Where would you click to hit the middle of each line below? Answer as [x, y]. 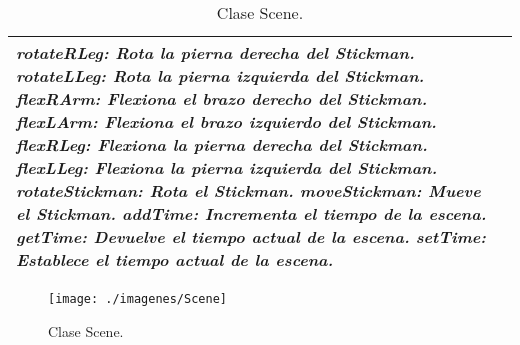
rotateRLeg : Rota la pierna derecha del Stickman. [215, 52]
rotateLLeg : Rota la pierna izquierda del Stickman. [220, 75]
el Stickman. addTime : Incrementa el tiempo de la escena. [251, 213]
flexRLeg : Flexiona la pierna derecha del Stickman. [222, 144]
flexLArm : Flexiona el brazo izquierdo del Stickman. [226, 121]
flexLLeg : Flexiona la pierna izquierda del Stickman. [227, 167]
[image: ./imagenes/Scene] [137, 299]
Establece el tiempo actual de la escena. [175, 259]
